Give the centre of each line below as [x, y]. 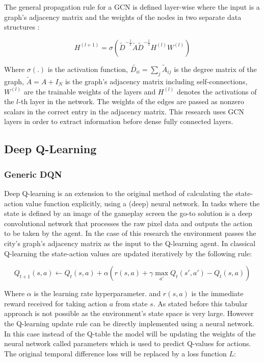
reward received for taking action [56, 303]
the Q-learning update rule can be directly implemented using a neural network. [129, 323]
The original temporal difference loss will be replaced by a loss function [115, 353]
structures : [22, 27]
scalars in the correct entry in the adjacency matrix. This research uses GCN [124, 111]
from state [131, 303]
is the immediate [217, 293]
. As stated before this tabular [200, 303]
